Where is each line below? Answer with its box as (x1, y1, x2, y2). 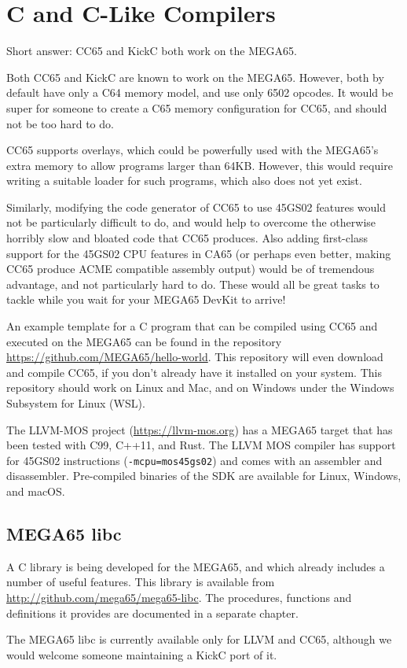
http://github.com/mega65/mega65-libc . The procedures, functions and (6, 589, 352, 606)
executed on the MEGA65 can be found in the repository (6, 333, 282, 349)
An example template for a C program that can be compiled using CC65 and (6, 318, 378, 334)
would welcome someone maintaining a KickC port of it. (6, 646, 277, 662)
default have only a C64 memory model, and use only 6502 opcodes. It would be (6, 84, 394, 101)
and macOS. (6, 483, 65, 500)
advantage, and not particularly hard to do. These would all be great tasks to (6, 275, 379, 292)
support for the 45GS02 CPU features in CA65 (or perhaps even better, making (6, 245, 391, 261)
